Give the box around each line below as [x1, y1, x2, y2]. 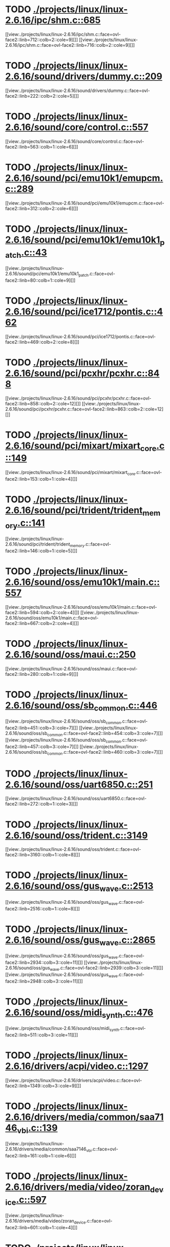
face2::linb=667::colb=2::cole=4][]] [5, 620, 79, 626]
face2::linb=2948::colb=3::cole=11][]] [5, 978, 83, 984]
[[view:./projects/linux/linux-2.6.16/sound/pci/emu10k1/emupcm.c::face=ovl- [5, 200, 164, 206]
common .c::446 [94, 699, 158, 713]
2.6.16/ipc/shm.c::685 [5, 14, 101, 26]
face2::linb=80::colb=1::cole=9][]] [5, 277, 76, 283]
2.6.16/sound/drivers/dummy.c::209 [5, 71, 163, 82]
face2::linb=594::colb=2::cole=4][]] [5, 609, 79, 615]
